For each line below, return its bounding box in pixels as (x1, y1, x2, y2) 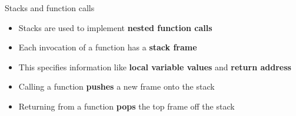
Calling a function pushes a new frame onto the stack (18, 80, 215, 93)
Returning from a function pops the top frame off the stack (18, 100, 235, 112)
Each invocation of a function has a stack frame (18, 41, 197, 53)
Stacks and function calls (5, 2, 95, 13)
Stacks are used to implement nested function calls (18, 21, 212, 33)
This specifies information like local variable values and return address (18, 60, 291, 73)
